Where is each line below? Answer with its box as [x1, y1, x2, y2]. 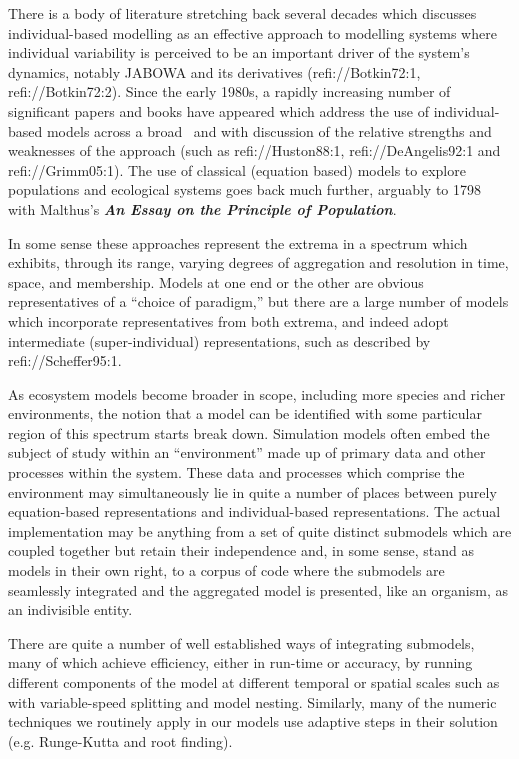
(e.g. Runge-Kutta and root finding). [8, 730, 233, 751]
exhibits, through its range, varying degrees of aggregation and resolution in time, [8, 252, 509, 273]
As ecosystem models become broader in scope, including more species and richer [8, 383, 506, 404]
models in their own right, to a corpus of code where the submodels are [8, 560, 445, 581]
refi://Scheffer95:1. [8, 350, 122, 371]
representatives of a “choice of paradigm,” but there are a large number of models [8, 291, 509, 312]
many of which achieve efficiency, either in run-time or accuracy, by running [8, 652, 473, 673]
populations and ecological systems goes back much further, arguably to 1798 [8, 179, 482, 200]
